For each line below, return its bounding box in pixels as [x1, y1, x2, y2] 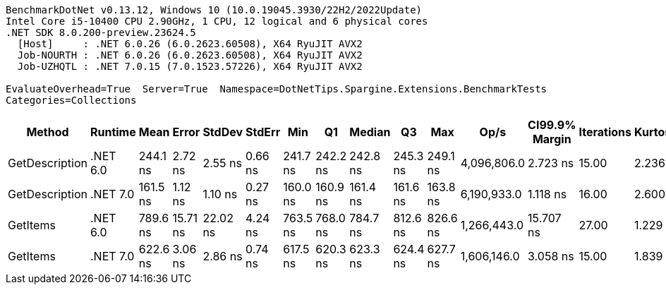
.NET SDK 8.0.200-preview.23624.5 [6, 27, 196, 38]
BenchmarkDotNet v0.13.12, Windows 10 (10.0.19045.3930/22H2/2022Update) [6, 4, 423, 16]
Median [349, 125, 391, 139]
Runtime [90, 125, 136, 139]
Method [26, 125, 69, 139]
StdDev [202, 125, 243, 139]
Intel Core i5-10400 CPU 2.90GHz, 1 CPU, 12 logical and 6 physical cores [6, 16, 428, 27]
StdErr [246, 125, 281, 139]
